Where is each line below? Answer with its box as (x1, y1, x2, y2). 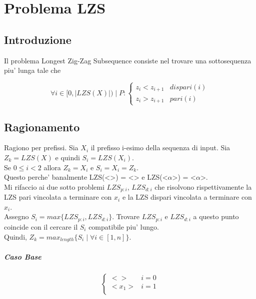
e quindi (55, 152, 80, 163)
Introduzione (4, 31, 71, 47)
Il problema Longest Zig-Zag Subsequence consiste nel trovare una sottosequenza (4, 55, 251, 65)
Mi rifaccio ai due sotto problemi (4, 181, 104, 192)
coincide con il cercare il (4, 221, 78, 232)
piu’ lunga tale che (4, 65, 61, 75)
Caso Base (4, 251, 41, 262)
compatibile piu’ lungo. (88, 221, 159, 232)
